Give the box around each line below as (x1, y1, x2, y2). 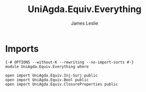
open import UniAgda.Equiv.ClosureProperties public (5, 81, 118, 86)
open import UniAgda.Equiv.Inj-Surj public (5, 73, 98, 78)
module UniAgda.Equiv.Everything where (5, 64, 89, 69)
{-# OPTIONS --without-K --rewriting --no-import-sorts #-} (5, 59, 134, 65)
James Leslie (70, 20, 99, 26)
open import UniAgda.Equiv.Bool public (5, 77, 89, 82)
